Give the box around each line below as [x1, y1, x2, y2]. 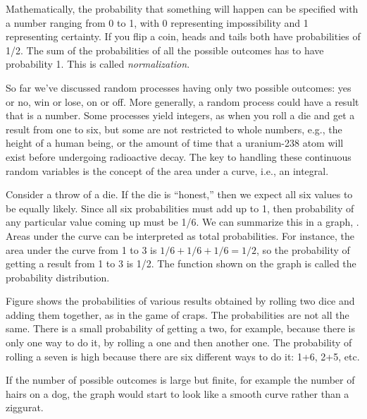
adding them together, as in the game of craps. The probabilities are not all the [6, 307, 349, 322]
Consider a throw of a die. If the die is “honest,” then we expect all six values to [6, 187, 353, 202]
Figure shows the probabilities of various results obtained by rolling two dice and [6, 293, 355, 308]
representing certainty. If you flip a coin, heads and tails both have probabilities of [6, 29, 361, 44]
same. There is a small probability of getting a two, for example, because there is [6, 321, 355, 336]
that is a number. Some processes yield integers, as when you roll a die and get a [6, 108, 355, 123]
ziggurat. [6, 400, 44, 415]
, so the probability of [256, 242, 350, 257]
